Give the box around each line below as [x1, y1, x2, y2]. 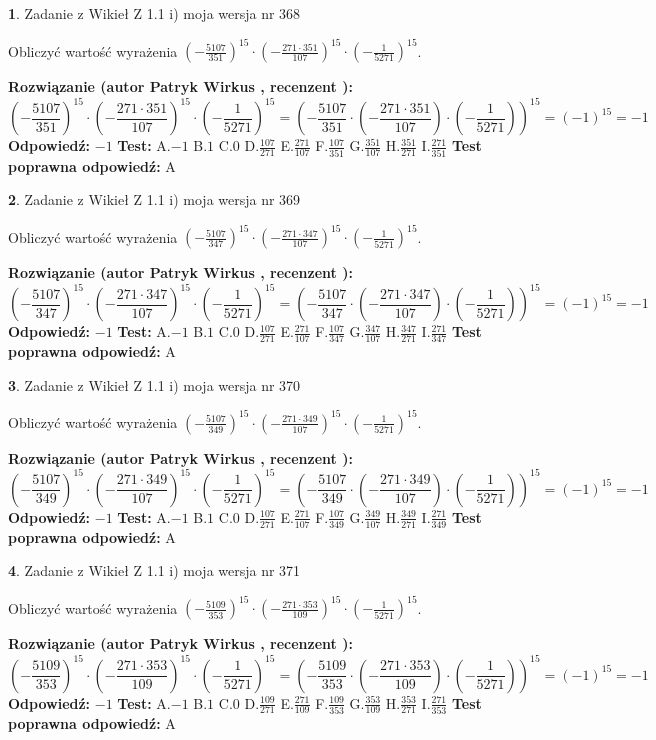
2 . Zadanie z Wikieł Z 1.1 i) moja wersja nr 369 [8, 189, 301, 210]
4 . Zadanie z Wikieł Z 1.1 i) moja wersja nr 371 [8, 560, 301, 581]
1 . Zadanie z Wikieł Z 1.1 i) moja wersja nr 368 [8, 3, 301, 23]
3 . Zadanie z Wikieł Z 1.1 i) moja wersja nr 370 [8, 374, 301, 395]
